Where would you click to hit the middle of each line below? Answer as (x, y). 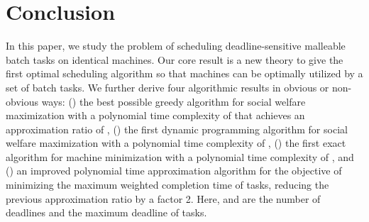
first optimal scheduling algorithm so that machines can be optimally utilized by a (184, 73)
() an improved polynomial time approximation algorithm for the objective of (174, 171)
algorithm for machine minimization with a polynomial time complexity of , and (180, 156)
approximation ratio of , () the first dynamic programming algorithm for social (177, 129)
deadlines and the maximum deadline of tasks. (106, 212)
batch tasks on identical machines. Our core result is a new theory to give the (175, 59)
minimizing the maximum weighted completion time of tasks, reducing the (167, 185)
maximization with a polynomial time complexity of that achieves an (155, 115)
